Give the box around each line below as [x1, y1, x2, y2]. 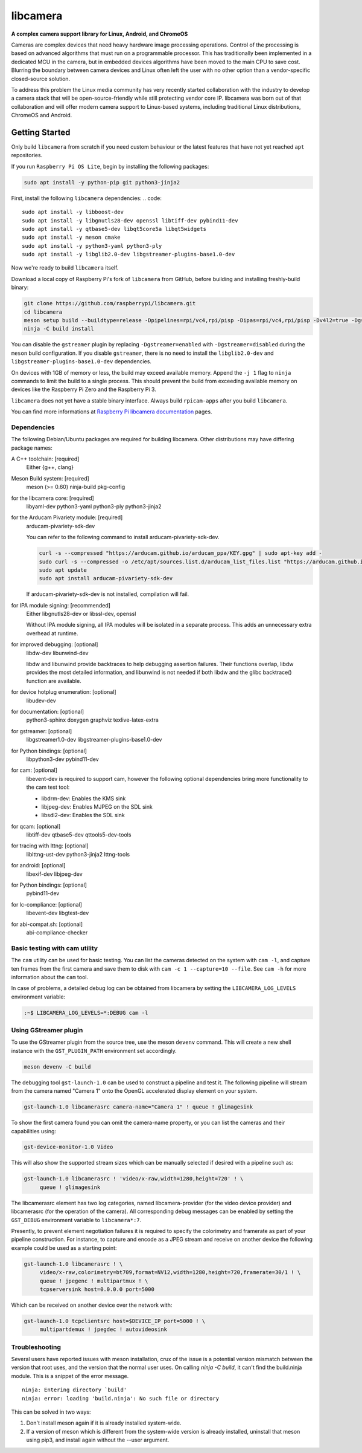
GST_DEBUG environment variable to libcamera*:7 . [11, 1216, 142, 1223]
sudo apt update [39, 566, 87, 574]
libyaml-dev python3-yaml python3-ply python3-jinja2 [26, 502, 162, 510]
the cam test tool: [26, 783, 70, 791]
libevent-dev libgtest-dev [26, 910, 89, 917]
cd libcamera [24, 308, 63, 316]
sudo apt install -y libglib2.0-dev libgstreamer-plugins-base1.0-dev [22, 251, 235, 258]
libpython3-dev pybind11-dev [26, 756, 99, 763]
